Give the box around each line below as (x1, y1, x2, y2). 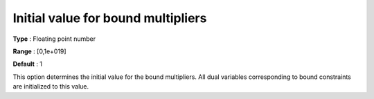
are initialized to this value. (12, 82, 89, 91)
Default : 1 (12, 60, 43, 69)
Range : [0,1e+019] (12, 47, 66, 55)
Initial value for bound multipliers (12, 10, 207, 26)
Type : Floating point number (12, 35, 96, 43)
